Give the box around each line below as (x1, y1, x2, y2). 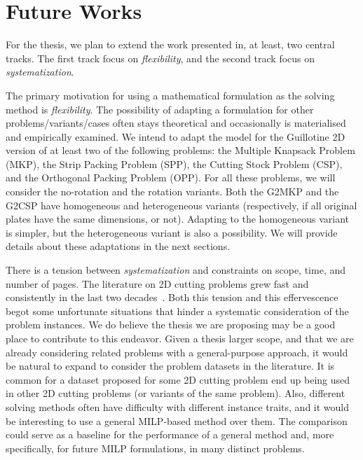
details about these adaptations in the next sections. (6, 239, 231, 253)
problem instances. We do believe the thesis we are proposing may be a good (6, 317, 336, 332)
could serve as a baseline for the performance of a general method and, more (6, 427, 334, 442)
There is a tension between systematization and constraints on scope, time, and (6, 263, 346, 277)
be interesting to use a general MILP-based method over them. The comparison (6, 413, 348, 428)
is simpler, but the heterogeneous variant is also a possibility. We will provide (6, 225, 338, 239)
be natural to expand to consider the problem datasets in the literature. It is (6, 358, 335, 373)
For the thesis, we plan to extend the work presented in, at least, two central (6, 37, 335, 52)
